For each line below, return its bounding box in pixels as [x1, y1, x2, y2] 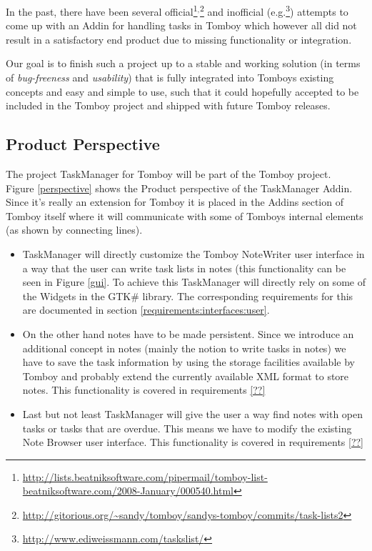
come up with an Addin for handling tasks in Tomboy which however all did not [6, 18, 357, 33]
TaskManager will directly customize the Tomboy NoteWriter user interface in [22, 246, 365, 261]
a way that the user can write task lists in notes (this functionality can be [22, 260, 346, 275]
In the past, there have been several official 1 [6, 2, 198, 19]
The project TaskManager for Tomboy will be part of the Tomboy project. [6, 167, 331, 182]
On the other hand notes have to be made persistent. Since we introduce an [22, 326, 354, 341]
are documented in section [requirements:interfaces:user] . [22, 302, 270, 317]
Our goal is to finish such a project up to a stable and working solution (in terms [6, 56, 361, 71]
